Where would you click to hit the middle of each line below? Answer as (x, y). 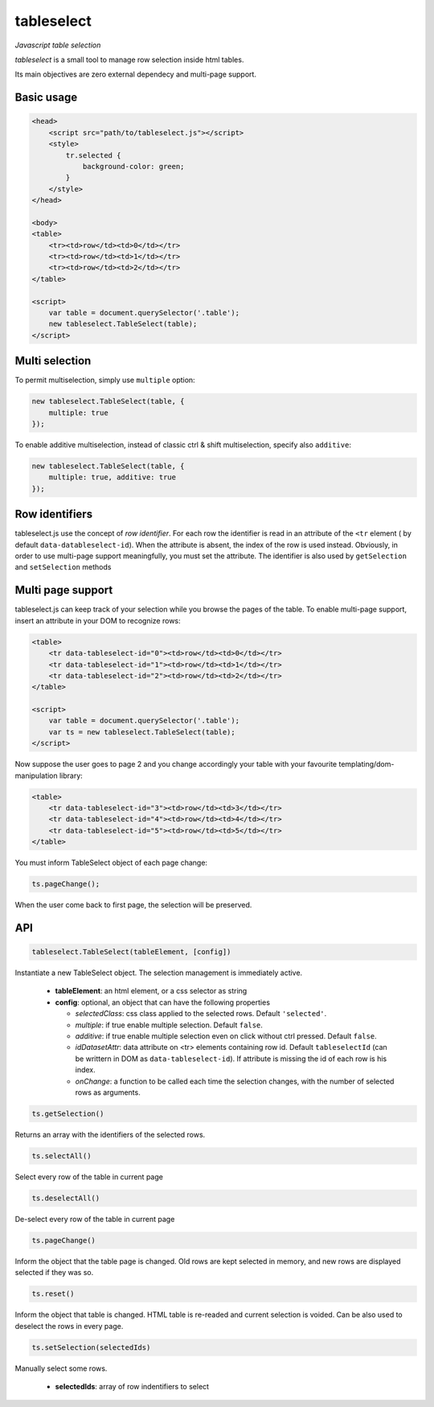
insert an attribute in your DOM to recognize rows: (98, 620)
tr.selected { (93, 155)
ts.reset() (53, 1294)
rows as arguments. (108, 1092)
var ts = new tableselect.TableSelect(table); (142, 732)
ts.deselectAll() (66, 1198)
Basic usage (46, 98)
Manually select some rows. (61, 1368)
